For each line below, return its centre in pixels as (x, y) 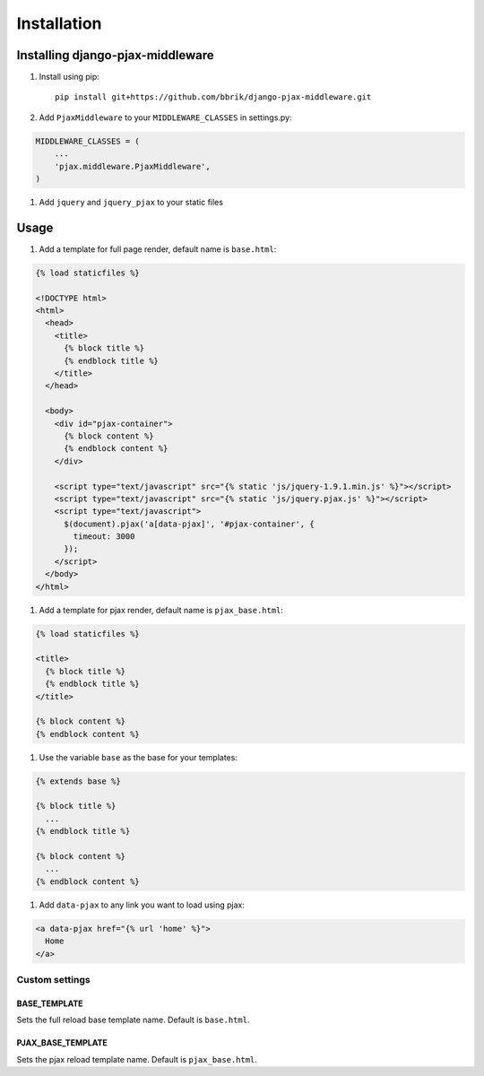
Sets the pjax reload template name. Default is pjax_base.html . (137, 1059)
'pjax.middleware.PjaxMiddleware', (132, 166)
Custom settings (53, 979)
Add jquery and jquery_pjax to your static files (131, 202)
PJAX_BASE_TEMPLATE (62, 1043)
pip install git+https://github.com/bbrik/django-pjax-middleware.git (213, 97)
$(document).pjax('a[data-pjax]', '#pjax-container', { (189, 524)
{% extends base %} (78, 781)
